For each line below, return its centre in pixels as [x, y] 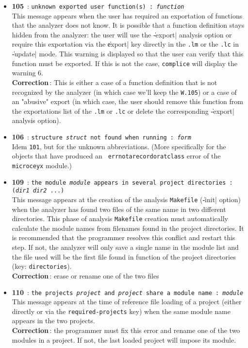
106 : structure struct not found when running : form [101, 137]
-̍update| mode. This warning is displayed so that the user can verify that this [128, 54]
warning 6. [28, 73]
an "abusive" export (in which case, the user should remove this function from [127, 101]
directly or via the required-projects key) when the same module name [121, 311]
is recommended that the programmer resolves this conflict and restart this [124, 237]
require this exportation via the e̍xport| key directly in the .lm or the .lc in [125, 44]
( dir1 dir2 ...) [38, 191]
